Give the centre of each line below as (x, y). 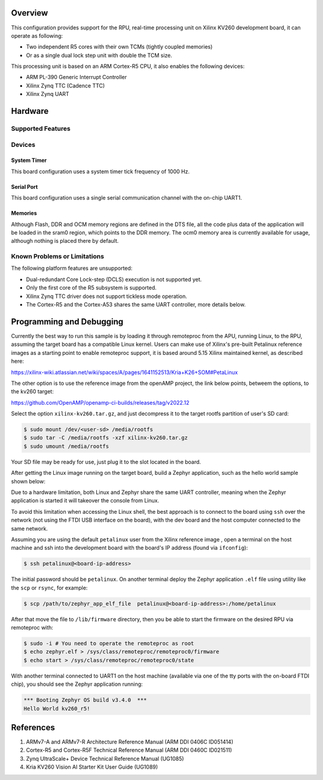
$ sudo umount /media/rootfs (66, 446)
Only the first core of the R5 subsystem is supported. (91, 288)
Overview (30, 13)
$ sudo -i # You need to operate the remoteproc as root (109, 644)
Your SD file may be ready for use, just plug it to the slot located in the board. (106, 462)
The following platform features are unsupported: (72, 268)
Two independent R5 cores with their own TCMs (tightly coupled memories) (119, 47)
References (33, 728)
